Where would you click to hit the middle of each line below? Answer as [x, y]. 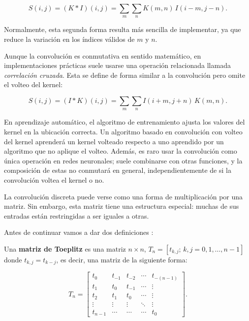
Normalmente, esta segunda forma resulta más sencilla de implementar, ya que [123, 29]
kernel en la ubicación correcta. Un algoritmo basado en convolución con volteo [123, 131]
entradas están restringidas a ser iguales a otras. [77, 215]
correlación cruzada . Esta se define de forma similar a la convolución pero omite [125, 75]
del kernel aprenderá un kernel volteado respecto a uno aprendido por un [114, 141]
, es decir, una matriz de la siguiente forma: [122, 259]
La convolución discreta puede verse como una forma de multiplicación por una [124, 196]
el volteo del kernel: [33, 84]
